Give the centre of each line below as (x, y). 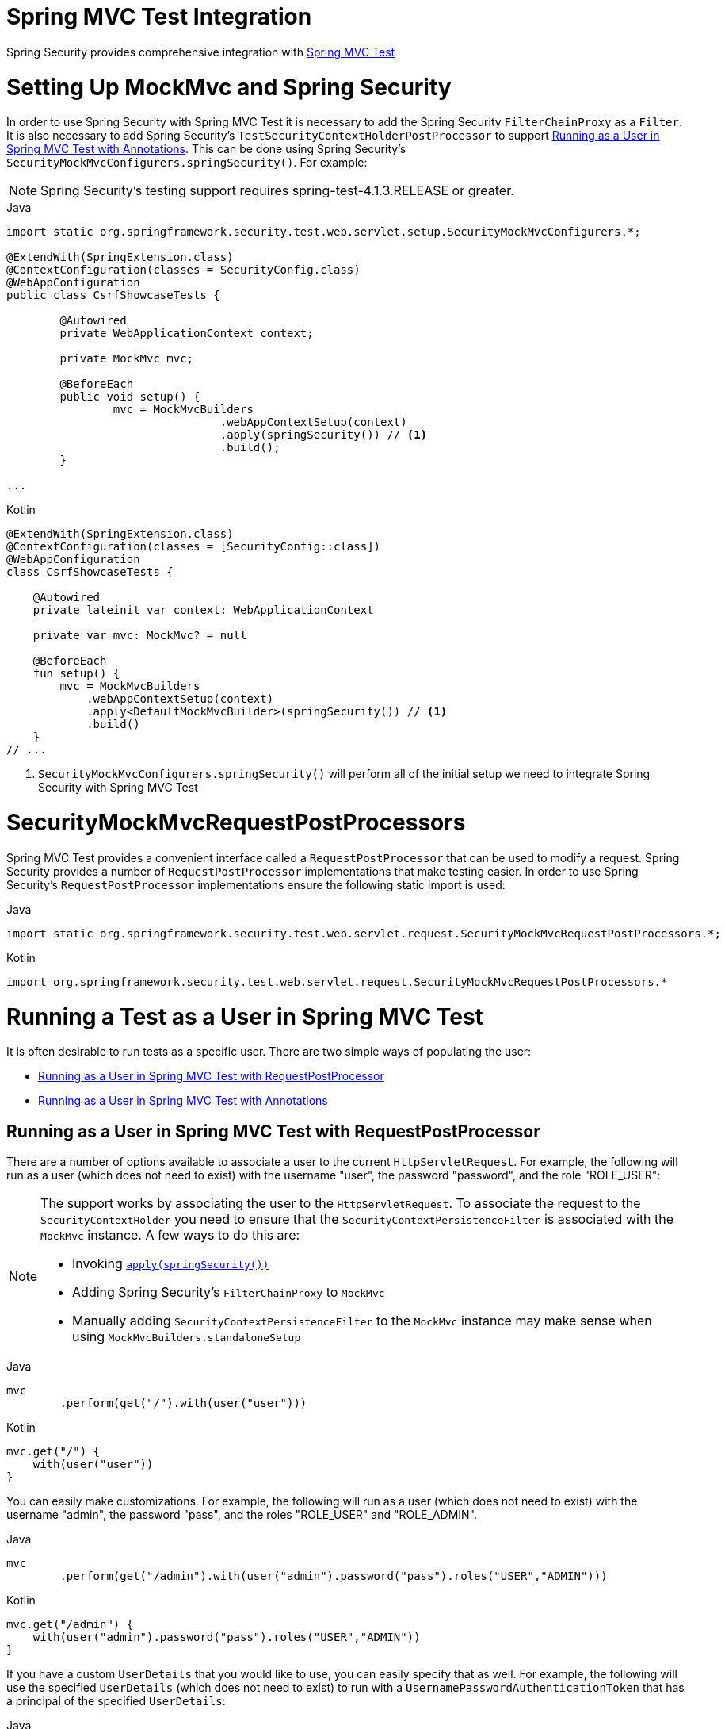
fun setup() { (76, 674)
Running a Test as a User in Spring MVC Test (245, 1016)
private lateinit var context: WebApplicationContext (203, 610)
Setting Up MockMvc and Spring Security (229, 87)
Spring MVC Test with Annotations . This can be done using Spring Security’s (206, 149)
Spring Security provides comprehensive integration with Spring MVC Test (201, 52)
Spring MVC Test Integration (159, 17)
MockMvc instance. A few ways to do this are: (170, 1235)
